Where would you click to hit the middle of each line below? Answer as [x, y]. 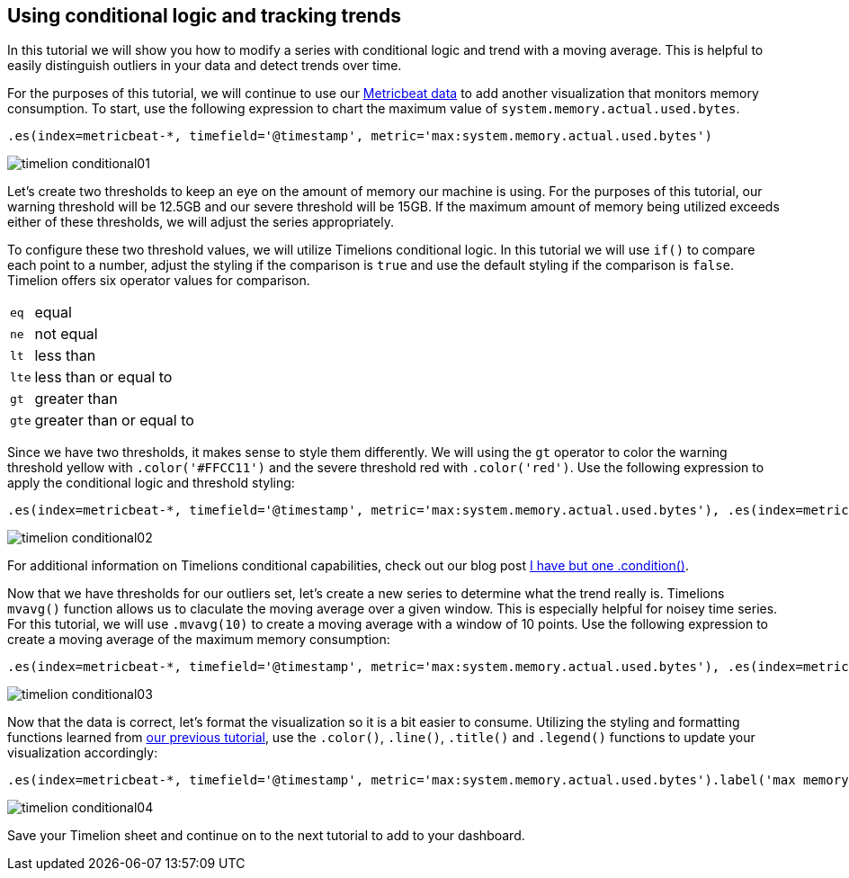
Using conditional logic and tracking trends [204, 16]
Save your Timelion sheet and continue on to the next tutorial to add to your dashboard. [266, 836]
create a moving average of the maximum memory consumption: [199, 640]
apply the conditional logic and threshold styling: [151, 483]
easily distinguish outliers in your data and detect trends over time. [205, 66]
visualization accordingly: [83, 753]
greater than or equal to [114, 421]
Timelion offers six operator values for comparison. [159, 281]
